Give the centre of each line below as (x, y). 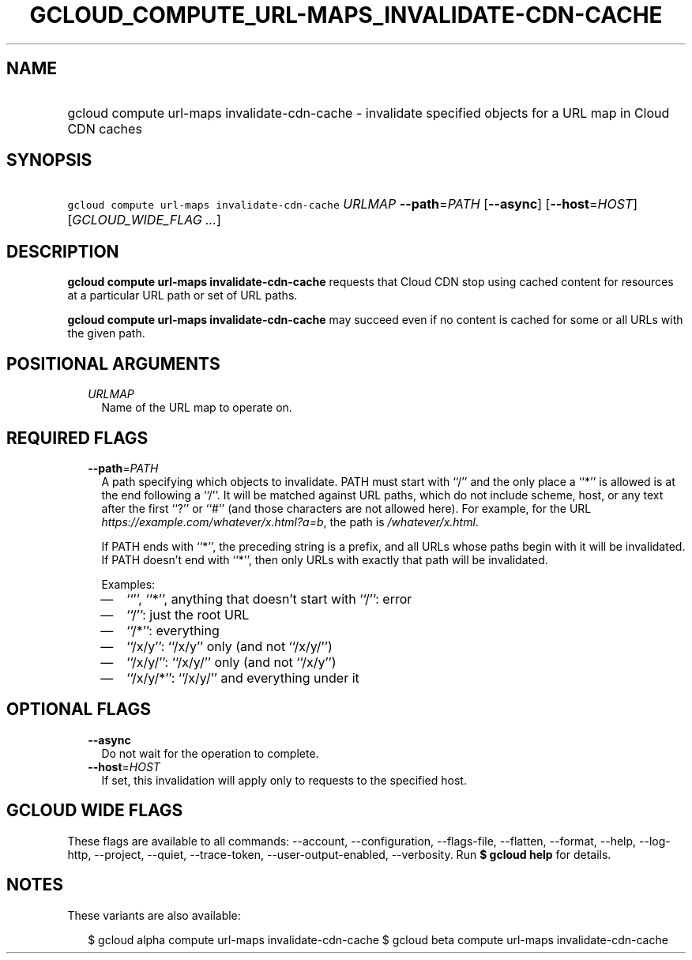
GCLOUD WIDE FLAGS (95, 811)
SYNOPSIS (49, 160)
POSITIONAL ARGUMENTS (113, 363)
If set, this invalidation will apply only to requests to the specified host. (284, 780)
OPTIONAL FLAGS (79, 710)
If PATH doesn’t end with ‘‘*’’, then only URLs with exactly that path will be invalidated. (325, 559)
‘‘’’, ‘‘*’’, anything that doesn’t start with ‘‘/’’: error (269, 599)
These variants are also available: (154, 915)
